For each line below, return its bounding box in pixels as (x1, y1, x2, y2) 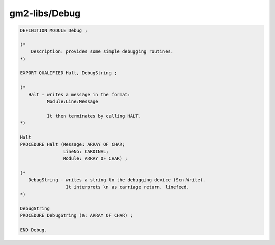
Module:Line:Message (46, 99, 99, 104)
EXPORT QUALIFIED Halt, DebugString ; (20, 70, 117, 76)
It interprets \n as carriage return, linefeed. (65, 184, 189, 190)
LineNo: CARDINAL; (63, 148, 109, 154)
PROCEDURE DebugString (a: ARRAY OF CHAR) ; (20, 213, 133, 219)
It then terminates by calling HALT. (46, 113, 141, 119)
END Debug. (20, 227, 47, 233)
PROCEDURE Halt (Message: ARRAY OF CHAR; (20, 142, 125, 147)
